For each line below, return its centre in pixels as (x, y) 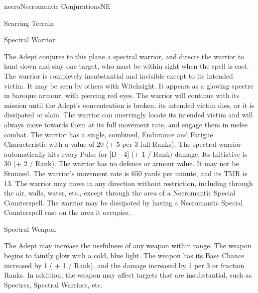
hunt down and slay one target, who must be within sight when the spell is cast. (127, 66)
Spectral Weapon (30, 229)
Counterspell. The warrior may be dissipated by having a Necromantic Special (124, 202)
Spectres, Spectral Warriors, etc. (53, 284)
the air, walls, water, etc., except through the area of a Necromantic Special (120, 193)
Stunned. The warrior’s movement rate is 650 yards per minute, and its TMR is (126, 173)
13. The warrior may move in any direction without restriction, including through (129, 183)
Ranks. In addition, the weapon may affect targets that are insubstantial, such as (128, 275)
